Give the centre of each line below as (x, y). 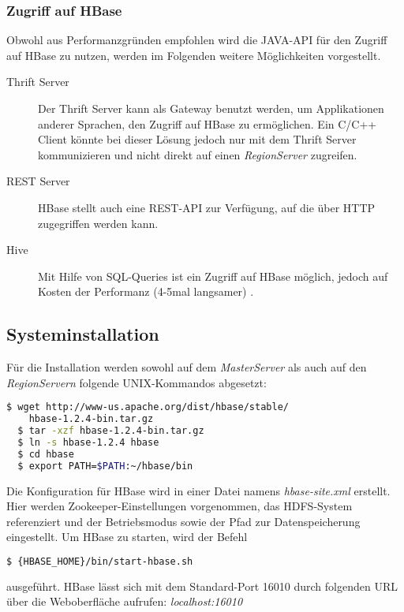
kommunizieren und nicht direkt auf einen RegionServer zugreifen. (198, 154)
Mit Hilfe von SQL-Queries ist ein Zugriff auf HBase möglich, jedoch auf (213, 276)
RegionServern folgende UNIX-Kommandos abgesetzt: (137, 382)
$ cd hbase (46, 454)
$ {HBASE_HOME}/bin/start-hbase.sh (100, 561)
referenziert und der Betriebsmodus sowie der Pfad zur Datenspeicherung (183, 521)
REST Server (38, 181)
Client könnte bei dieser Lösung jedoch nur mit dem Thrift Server (197, 139)
